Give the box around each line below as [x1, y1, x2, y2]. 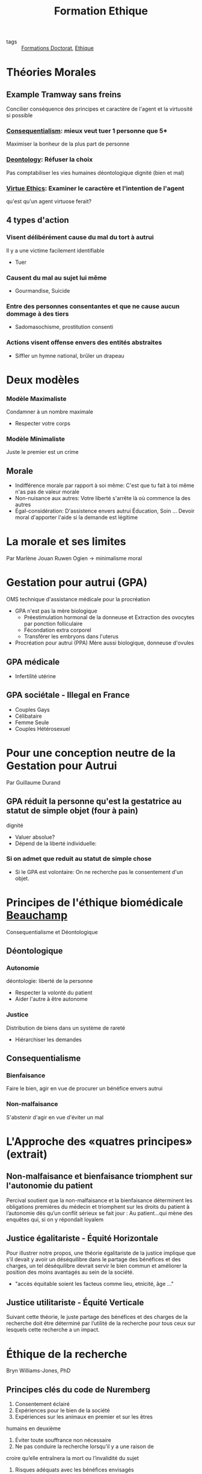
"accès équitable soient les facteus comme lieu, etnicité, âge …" [14, 1280, 174, 1287]
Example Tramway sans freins [6, 89, 121, 100]
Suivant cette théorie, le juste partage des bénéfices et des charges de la [6, 1313, 188, 1321]
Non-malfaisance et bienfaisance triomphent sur [6, 1171, 193, 1182]
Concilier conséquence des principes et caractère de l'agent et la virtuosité [6, 105, 193, 112]
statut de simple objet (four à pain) [6, 806, 138, 816]
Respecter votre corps [14, 420, 71, 427]
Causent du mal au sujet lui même [6, 274, 107, 282]
